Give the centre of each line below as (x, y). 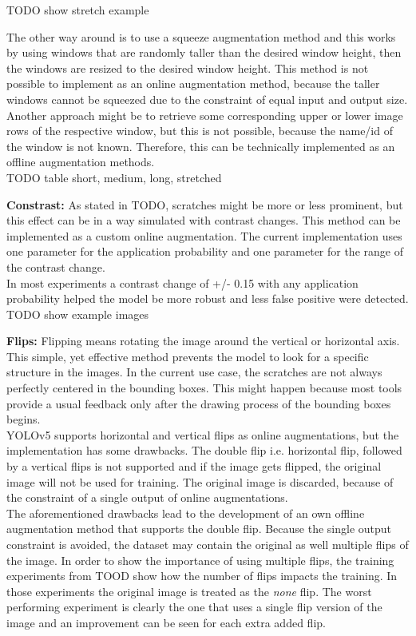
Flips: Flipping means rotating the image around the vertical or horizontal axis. (203, 341)
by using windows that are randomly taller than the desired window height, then (204, 52)
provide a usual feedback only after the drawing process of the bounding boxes (199, 403)
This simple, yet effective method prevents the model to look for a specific (188, 356)
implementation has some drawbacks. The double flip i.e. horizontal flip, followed (204, 450)
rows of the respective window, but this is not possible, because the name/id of (200, 131)
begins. (24, 419)
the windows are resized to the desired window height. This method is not (188, 68)
